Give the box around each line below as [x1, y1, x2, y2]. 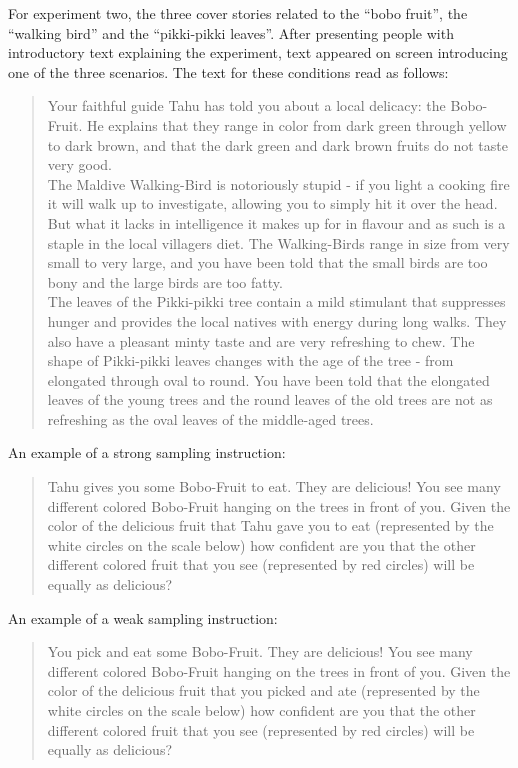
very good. [47, 154, 113, 175]
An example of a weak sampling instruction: [8, 607, 278, 628]
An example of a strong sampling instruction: [8, 442, 286, 463]
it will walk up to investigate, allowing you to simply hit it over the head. [47, 193, 498, 214]
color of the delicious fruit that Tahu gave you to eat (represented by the [47, 515, 494, 536]
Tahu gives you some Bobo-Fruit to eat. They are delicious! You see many [47, 476, 501, 497]
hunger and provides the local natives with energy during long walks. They [47, 310, 507, 331]
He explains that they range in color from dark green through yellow [86, 114, 507, 135]
